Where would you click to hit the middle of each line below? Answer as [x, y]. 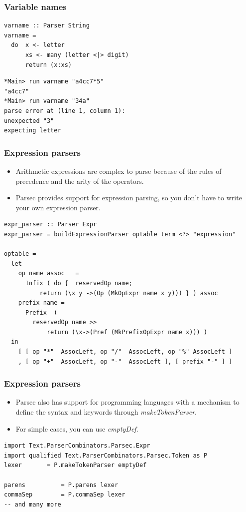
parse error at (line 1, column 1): [65, 111]
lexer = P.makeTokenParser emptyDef [75, 465]
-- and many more [33, 504]
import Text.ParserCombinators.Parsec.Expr [77, 446]
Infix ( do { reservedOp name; [79, 283]
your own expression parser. [58, 207]
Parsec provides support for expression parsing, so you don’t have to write [129, 198]
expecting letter [33, 131]
